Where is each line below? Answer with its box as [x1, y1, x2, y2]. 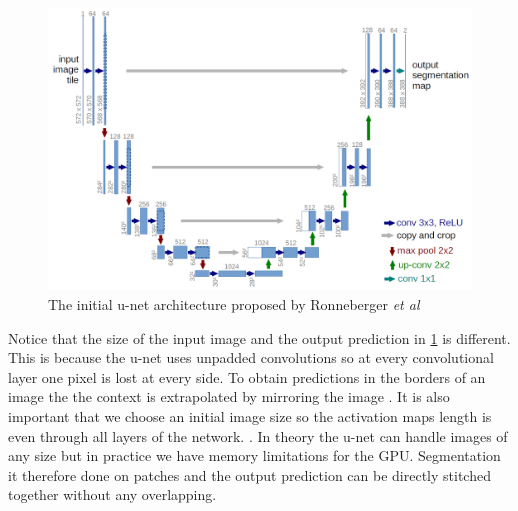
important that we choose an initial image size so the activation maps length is [8, 405, 492, 426]
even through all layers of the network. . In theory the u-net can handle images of [8, 425, 508, 446]
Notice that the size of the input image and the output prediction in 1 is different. [8, 327, 511, 348]
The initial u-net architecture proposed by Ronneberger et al [48, 293, 420, 314]
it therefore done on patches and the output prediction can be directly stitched [8, 464, 491, 485]
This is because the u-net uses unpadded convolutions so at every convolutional [8, 347, 494, 368]
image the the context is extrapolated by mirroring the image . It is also [8, 386, 450, 407]
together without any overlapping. [8, 484, 217, 505]
